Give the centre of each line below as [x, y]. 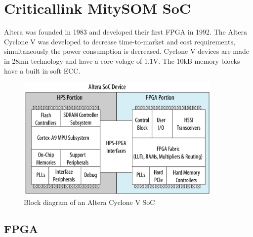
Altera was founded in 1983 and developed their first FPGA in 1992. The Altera [126, 32]
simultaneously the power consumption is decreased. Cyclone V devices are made [126, 51]
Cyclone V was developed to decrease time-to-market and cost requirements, [120, 41]
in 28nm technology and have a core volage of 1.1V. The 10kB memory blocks [122, 60]
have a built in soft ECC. [42, 70]
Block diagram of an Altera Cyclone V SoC [89, 202]
